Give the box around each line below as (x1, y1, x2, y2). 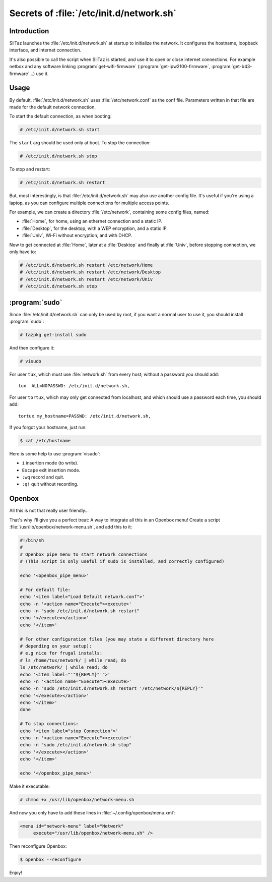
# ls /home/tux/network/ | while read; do (20, 657, 126, 663)
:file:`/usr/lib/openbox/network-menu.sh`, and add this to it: (9, 524, 132, 530)
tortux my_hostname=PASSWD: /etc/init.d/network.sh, (18, 413, 151, 419)
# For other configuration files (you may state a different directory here (20, 636, 214, 642)
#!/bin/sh (20, 538, 44, 543)
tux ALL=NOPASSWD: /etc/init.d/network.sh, (18, 383, 130, 389)
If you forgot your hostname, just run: (9, 424, 87, 430)
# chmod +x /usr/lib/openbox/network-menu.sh (20, 797, 134, 802)
